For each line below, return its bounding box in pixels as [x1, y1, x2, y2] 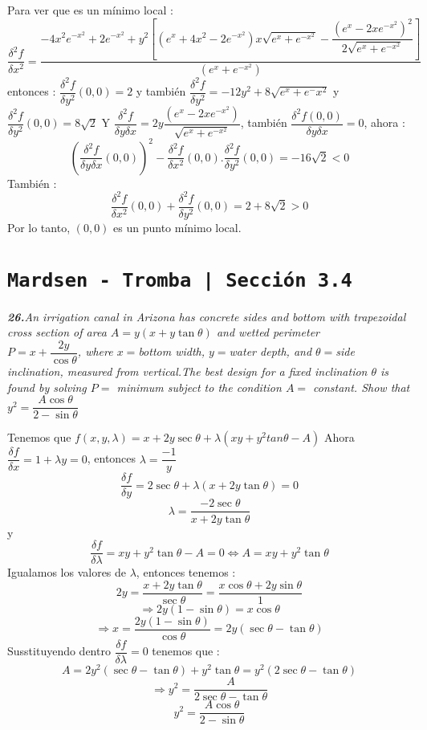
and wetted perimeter [216, 324, 320, 341]
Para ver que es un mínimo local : [7, 2, 173, 18]
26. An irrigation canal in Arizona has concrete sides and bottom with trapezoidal [7, 308, 406, 324]
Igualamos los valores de [7, 564, 127, 581]
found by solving [7, 378, 87, 395]
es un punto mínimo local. [113, 218, 242, 235]
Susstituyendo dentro [7, 642, 111, 659]
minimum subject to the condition [116, 378, 282, 395]
